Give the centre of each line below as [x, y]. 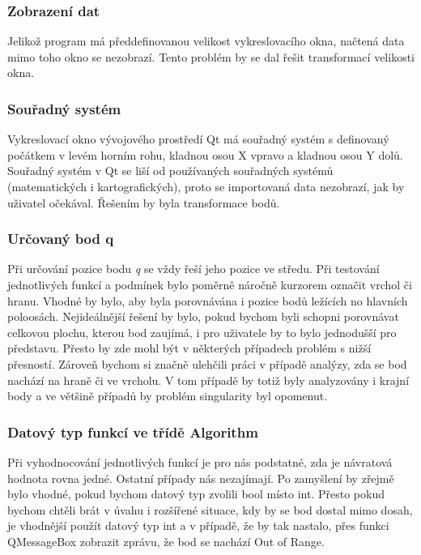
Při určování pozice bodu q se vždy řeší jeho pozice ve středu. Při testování [193, 269]
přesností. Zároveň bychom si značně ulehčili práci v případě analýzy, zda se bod [207, 363]
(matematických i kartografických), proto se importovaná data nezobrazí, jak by [206, 186]
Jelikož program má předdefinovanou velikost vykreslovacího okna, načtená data [206, 41]
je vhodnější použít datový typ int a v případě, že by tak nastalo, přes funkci [198, 525]
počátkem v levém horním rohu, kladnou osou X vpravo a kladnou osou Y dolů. [205, 154]
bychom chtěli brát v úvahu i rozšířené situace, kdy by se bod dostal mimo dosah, [210, 509]
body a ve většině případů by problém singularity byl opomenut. [168, 396]
